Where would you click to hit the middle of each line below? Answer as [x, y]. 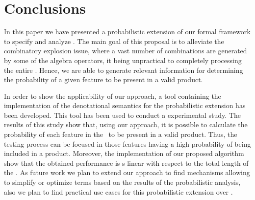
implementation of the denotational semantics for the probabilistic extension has [125, 105]
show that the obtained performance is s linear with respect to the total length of [126, 163]
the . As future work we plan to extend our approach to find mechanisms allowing [127, 172]
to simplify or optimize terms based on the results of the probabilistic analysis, [122, 182]
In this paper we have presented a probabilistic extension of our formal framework [127, 32]
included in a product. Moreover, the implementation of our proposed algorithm [124, 153]
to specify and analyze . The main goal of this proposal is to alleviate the [114, 41]
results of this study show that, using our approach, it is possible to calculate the [126, 124]
